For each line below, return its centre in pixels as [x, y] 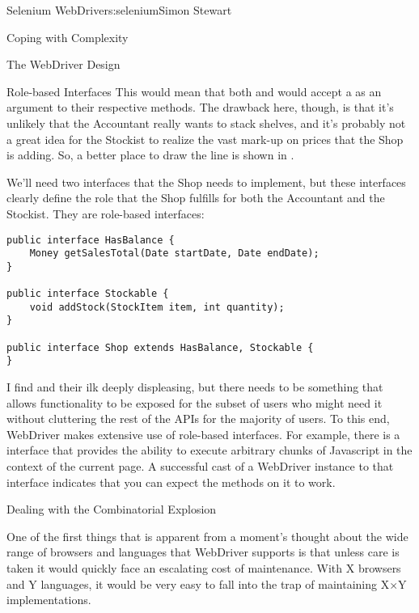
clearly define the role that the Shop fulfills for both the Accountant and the [196, 198]
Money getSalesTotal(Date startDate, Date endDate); [174, 254]
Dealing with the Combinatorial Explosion [112, 509]
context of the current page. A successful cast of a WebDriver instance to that [200, 466]
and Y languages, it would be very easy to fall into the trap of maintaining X [198, 583]
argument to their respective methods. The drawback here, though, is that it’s [200, 107]
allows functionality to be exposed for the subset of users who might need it [195, 402]
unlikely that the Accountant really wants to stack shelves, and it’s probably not [206, 123]
